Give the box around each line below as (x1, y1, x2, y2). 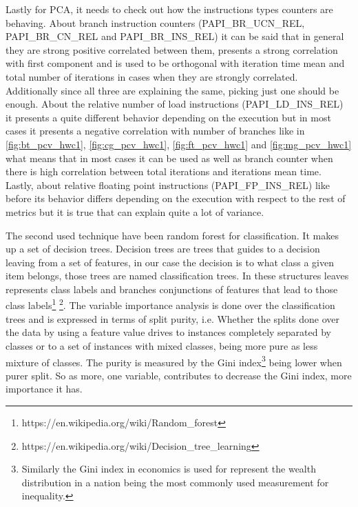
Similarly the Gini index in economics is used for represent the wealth (21, 461, 316, 476)
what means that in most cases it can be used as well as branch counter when (6, 150, 333, 165)
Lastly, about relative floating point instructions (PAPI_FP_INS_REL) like (6, 177, 330, 192)
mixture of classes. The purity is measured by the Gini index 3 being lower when (6, 352, 342, 369)
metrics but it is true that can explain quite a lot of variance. (6, 204, 264, 219)
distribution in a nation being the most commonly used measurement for (21, 475, 329, 489)
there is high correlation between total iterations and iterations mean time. (6, 164, 322, 179)
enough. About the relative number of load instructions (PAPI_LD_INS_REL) (6, 97, 344, 111)
